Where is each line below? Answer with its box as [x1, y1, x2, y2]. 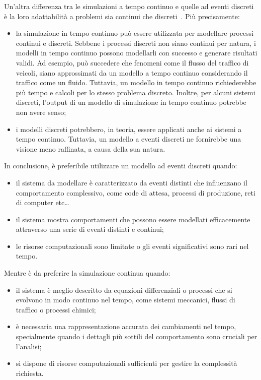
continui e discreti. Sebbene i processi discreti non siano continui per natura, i [16, 37, 256, 48]
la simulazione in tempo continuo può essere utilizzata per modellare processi [16, 28, 254, 38]
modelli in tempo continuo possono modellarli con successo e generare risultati [16, 47, 257, 58]
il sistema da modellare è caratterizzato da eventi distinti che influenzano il [16, 177, 247, 187]
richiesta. [16, 367, 44, 378]
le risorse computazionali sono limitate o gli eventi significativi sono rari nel [16, 240, 249, 251]
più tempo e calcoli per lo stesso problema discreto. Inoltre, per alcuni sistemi [16, 87, 255, 97]
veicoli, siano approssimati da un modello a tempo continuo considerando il [16, 67, 248, 78]
